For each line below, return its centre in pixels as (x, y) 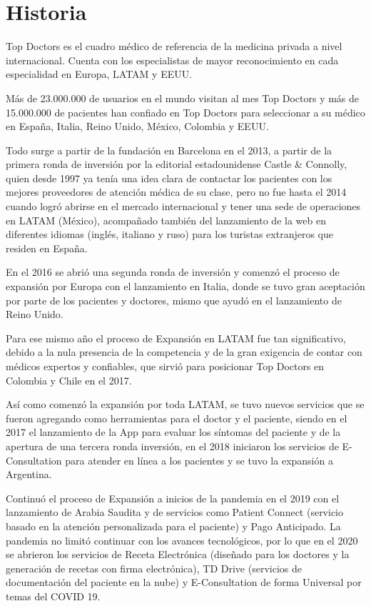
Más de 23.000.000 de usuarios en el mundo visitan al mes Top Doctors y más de (183, 98)
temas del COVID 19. (53, 596)
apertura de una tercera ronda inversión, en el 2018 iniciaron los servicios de (172, 446)
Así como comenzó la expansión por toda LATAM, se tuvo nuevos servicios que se (185, 404)
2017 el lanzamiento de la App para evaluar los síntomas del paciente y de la (173, 432)
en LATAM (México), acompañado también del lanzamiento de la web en (166, 220)
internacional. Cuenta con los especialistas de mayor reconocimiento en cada (172, 60)
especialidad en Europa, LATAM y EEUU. (99, 74)
